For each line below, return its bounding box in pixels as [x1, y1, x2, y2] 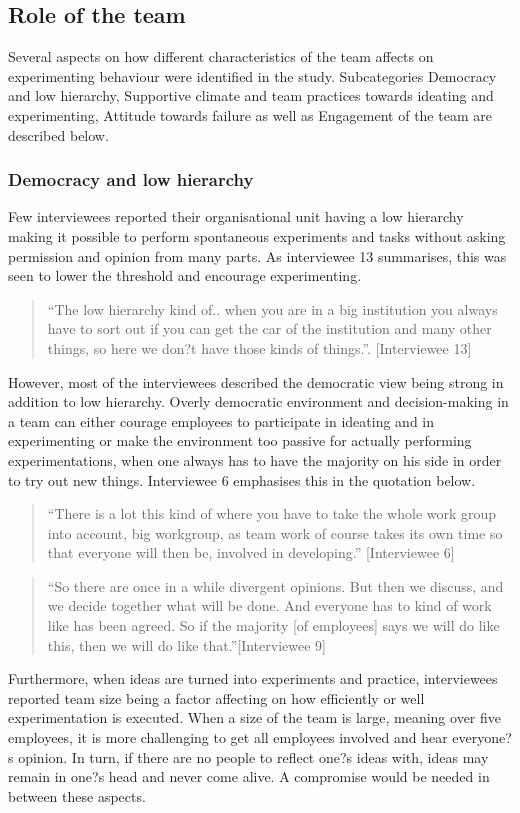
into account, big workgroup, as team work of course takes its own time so [47, 522, 503, 543]
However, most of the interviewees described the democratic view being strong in [8, 371, 504, 392]
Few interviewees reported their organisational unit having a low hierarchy [8, 206, 464, 227]
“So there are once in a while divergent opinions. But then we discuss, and [47, 575, 504, 596]
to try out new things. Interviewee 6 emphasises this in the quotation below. [8, 469, 476, 490]
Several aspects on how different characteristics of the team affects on [8, 46, 434, 67]
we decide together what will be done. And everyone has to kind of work [47, 595, 492, 616]
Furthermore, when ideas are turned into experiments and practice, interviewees [8, 668, 498, 689]
